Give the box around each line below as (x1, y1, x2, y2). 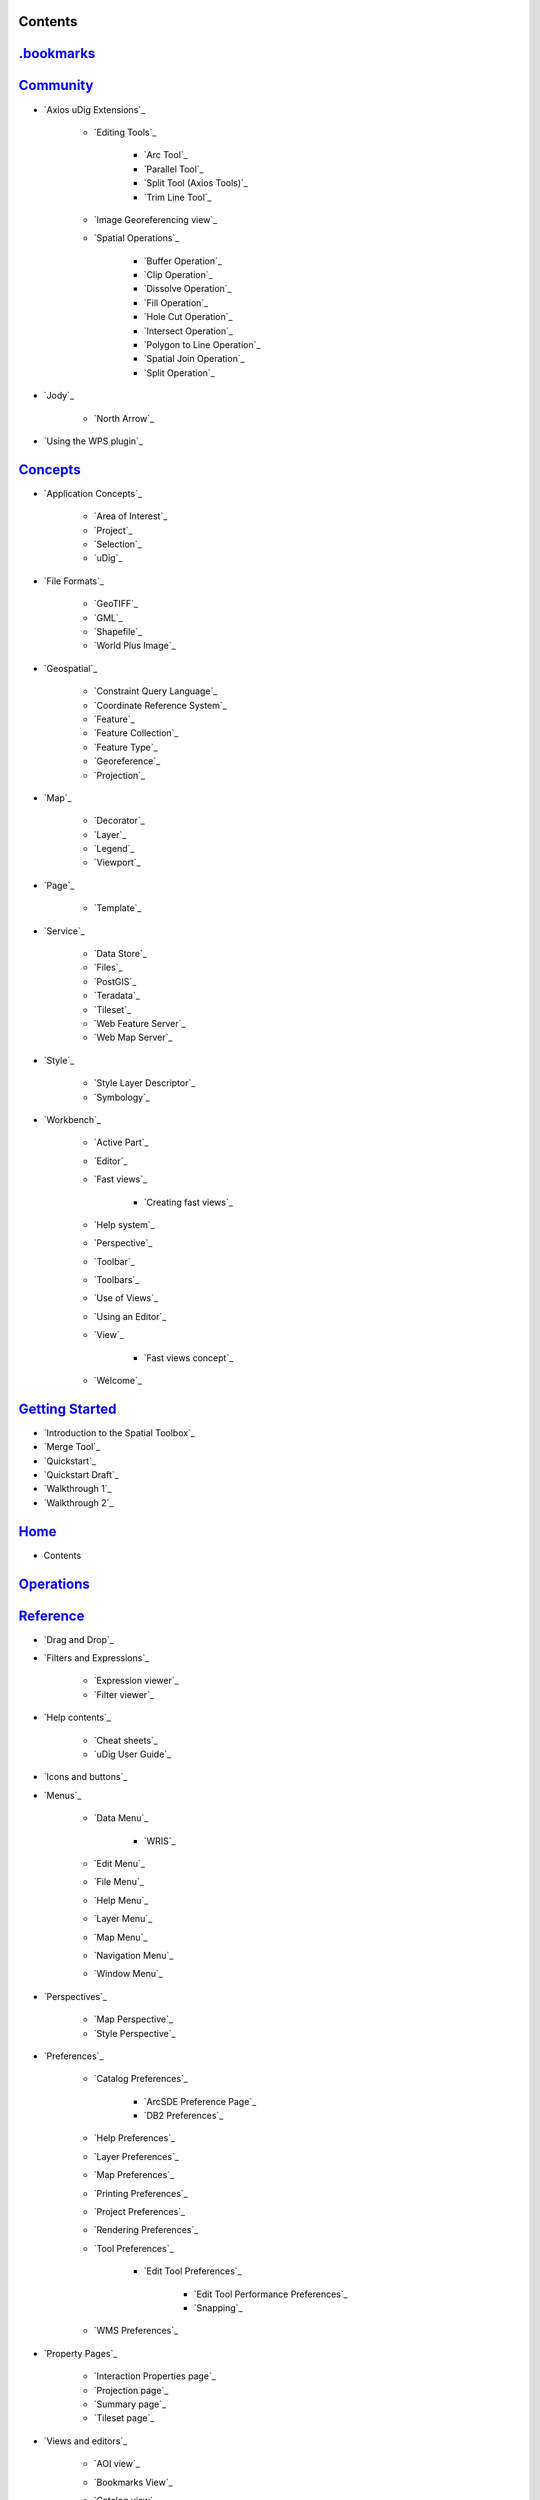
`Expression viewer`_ (93, 1675, 179, 1687)
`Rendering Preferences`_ (93, 2224, 199, 2236)
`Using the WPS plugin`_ (43, 435, 144, 447)
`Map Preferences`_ (93, 2169, 175, 2181)
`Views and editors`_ (43, 2435, 128, 2447)
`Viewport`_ (93, 856, 141, 869)
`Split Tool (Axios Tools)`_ (143, 177, 249, 189)
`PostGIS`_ (93, 975, 137, 987)
